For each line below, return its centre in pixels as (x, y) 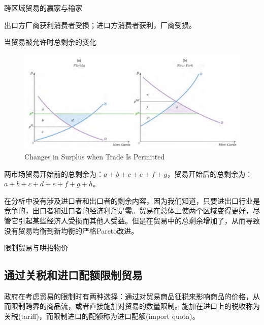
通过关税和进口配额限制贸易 (73, 275)
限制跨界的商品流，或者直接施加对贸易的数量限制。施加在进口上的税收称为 (135, 306)
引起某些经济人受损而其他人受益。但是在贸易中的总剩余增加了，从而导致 (139, 220)
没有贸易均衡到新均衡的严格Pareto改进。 (71, 230)
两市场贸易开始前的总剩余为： (54, 173)
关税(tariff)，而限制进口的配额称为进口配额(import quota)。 (102, 316)
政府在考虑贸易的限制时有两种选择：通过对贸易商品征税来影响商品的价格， (128, 296)
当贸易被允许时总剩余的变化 (50, 42)
